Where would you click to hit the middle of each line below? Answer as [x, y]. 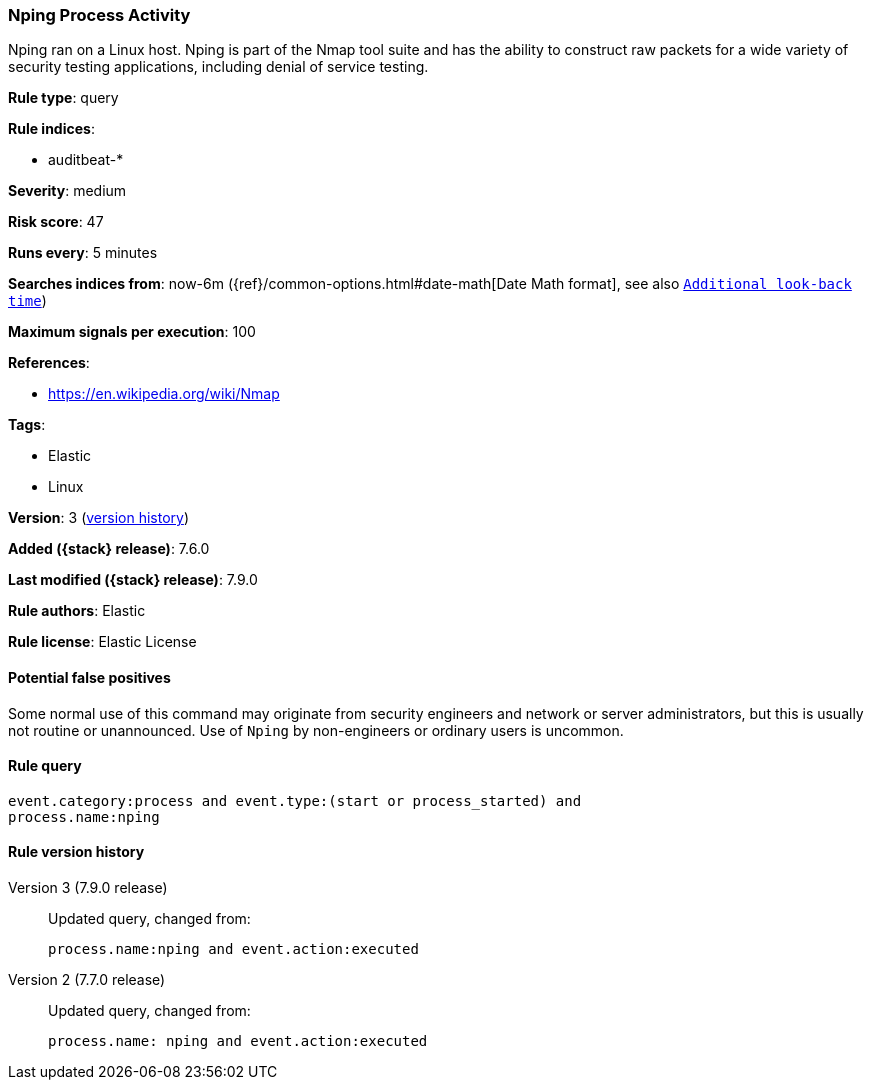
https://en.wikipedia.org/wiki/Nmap [164, 394]
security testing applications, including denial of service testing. [218, 67]
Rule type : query [63, 98]
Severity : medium [67, 191]
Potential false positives [89, 677]
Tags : [27, 425]
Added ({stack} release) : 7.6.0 [109, 549]
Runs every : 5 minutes [83, 253]
